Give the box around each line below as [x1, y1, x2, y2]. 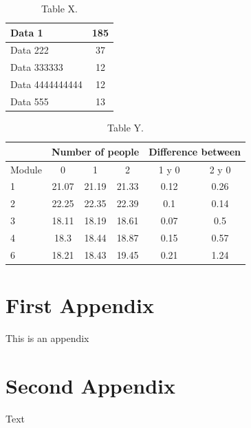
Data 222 [10, 43, 49, 57]
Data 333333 [10, 60, 63, 74]
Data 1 [10, 25, 43, 39]
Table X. [41, 1, 78, 15]
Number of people [51, 144, 140, 158]
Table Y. [107, 120, 144, 135]
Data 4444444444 [10, 77, 83, 92]
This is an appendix [6, 330, 89, 345]
